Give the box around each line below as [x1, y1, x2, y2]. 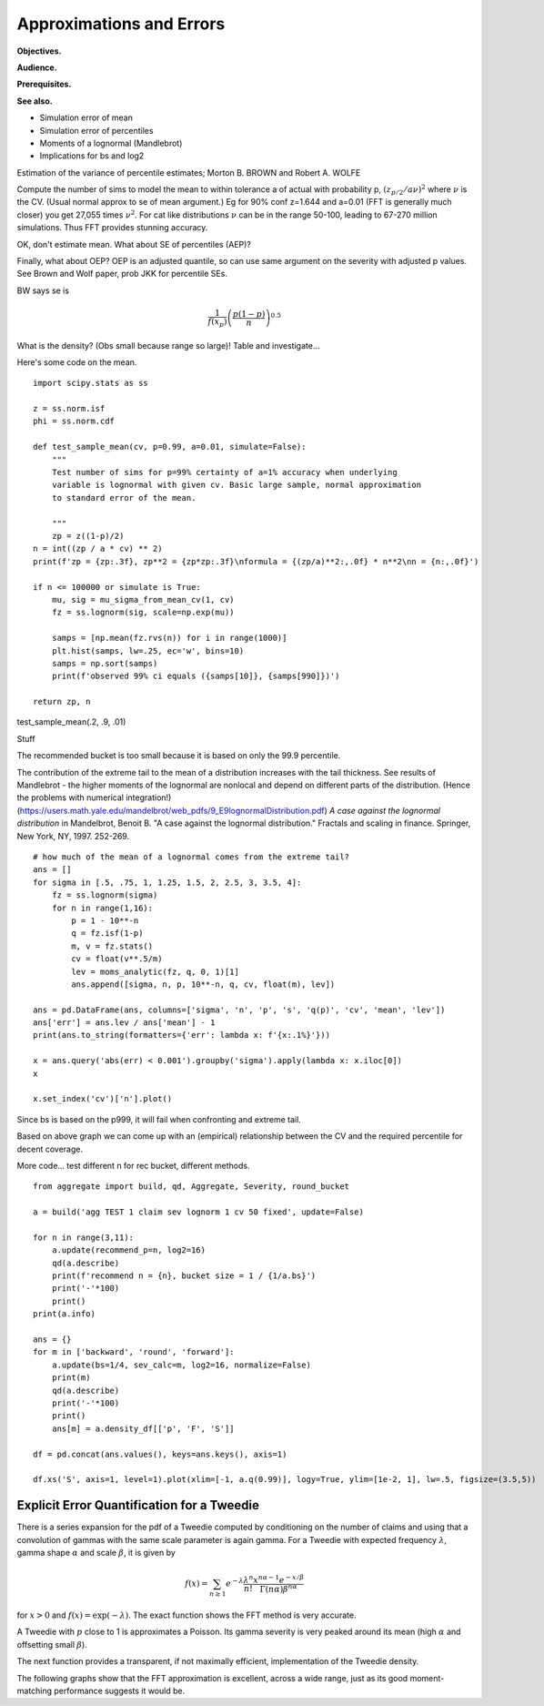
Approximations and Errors [16, 14, 226, 34]
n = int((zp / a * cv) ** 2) [33, 543, 163, 554]
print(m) [51, 1373, 91, 1383]
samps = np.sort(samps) [51, 658, 158, 668]
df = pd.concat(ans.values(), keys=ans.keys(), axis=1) [33, 1448, 287, 1459]
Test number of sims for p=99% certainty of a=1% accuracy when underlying [51, 467, 398, 478]
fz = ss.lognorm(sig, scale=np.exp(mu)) [51, 607, 236, 618]
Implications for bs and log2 [39, 150, 145, 161]
